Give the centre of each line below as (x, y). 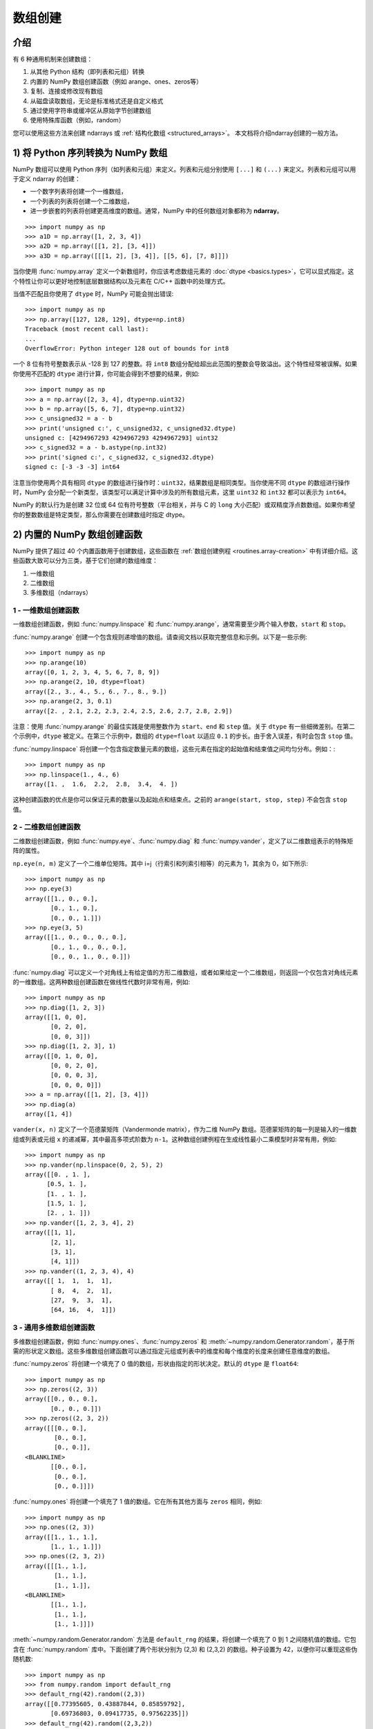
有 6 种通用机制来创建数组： (53, 59)
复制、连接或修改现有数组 (66, 91)
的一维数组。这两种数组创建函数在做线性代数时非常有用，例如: (102, 981)
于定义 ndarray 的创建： (47, 179)
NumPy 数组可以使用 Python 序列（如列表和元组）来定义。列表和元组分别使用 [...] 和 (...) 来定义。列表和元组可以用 (184, 169)
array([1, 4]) (49, 1114)
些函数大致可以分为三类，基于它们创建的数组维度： (85, 561)
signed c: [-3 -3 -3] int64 (73, 467)
